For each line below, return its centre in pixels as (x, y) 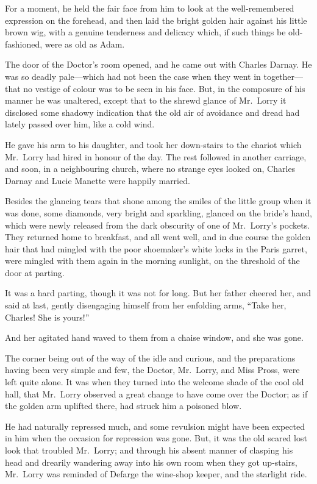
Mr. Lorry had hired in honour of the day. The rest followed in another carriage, (156, 156)
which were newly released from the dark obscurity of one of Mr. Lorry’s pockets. (158, 225)
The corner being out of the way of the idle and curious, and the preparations (150, 358)
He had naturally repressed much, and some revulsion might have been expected (155, 426)
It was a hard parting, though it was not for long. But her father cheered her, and (158, 293)
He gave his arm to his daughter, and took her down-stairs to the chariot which (153, 144)
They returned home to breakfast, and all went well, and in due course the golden (158, 237)
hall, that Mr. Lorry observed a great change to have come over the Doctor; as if (156, 393)
